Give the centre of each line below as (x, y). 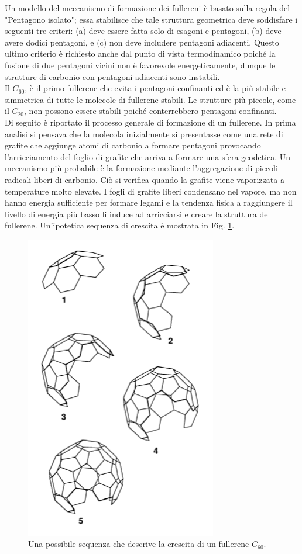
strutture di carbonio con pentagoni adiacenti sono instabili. (112, 76)
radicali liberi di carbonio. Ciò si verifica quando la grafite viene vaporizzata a (145, 179)
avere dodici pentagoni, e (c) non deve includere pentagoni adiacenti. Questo (142, 42)
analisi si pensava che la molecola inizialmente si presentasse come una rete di (144, 134)
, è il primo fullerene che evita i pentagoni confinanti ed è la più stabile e (155, 88)
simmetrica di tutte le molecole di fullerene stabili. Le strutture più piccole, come (150, 99)
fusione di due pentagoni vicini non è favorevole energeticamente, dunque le (140, 65)
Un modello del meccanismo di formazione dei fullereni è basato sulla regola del (147, 8)
